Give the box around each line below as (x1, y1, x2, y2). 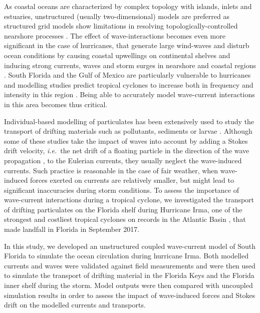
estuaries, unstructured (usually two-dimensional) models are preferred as (4, 11, 229, 21)
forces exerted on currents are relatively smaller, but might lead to (30, 175, 234, 185)
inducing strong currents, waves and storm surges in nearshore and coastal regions (4, 60, 256, 70)
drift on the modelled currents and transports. (4, 299, 146, 310)
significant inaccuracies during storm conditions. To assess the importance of (4, 184, 239, 195)
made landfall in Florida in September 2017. (4, 224, 140, 234)
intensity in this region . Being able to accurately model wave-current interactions (4, 89, 255, 100)
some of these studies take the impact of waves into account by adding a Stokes (4, 135, 248, 146)
